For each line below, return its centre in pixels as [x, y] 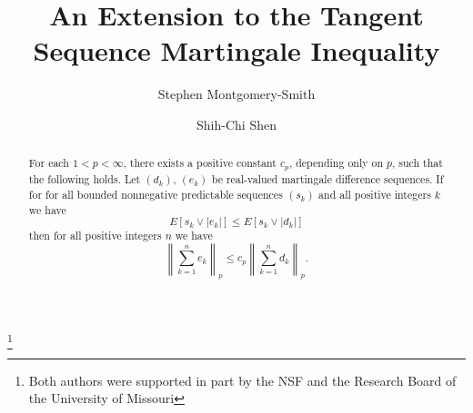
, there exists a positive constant [200, 163]
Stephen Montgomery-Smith [236, 94]
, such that [417, 163]
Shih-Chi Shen [236, 124]
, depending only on [336, 163]
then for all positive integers [95, 236]
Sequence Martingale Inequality [236, 50]
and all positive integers [375, 194]
